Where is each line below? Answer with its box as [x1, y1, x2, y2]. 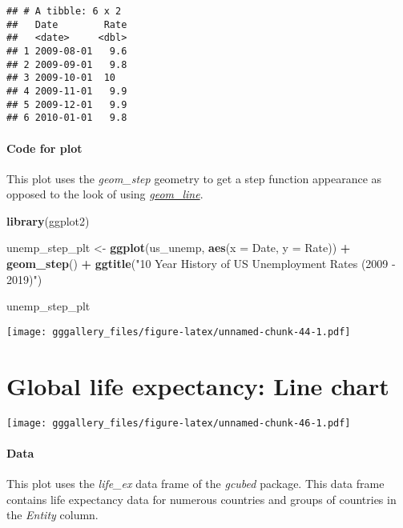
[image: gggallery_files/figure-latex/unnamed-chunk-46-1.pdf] [6, 417, 351, 429]
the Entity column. [6, 506, 99, 523]
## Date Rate [6, 18, 127, 30]
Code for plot [6, 139, 83, 156]
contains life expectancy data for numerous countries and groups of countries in [6, 490, 397, 507]
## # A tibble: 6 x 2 [6, 6, 122, 17]
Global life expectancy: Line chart [6, 369, 389, 402]
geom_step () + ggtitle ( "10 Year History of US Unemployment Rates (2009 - [6, 255, 396, 272]
